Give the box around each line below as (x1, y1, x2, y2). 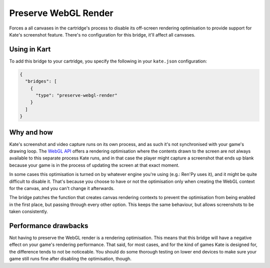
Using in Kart (9, 45, 51, 53)
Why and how (9, 128, 53, 136)
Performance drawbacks (9, 221, 88, 230)
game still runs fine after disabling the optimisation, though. (9, 255, 132, 262)
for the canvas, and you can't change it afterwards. (9, 185, 115, 191)
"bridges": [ (25, 78, 57, 84)
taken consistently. (9, 208, 48, 214)
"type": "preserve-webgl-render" (35, 92, 117, 98)
